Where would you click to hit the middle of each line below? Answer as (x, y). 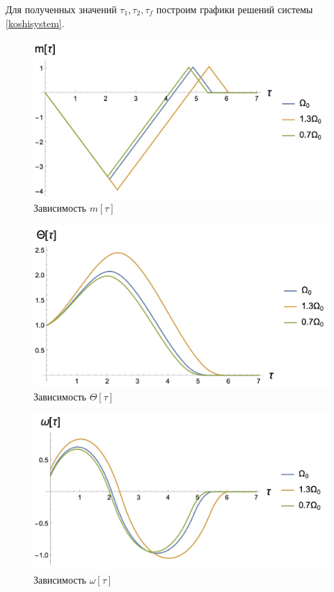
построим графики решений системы (234, 9)
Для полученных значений (61, 9)
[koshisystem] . (35, 23)
